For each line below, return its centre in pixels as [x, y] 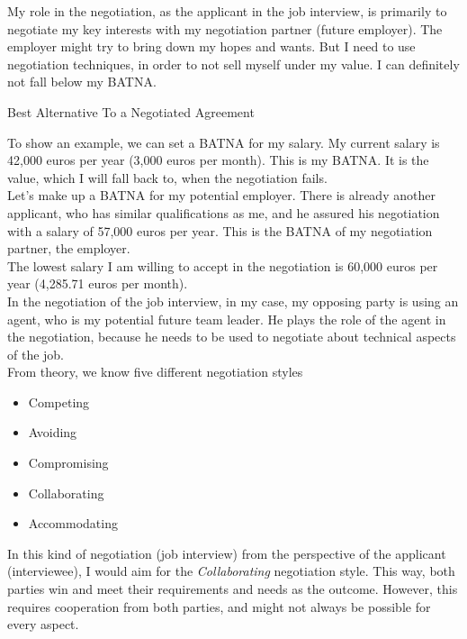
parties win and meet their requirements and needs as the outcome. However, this [233, 589]
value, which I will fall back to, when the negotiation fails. [167, 177]
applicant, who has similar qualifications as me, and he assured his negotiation [224, 212]
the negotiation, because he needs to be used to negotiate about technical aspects [232, 337]
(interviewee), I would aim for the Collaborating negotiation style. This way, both [231, 571]
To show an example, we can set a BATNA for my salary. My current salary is [224, 142]
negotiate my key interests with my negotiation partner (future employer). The [225, 28]
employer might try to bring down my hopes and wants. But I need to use [211, 46]
